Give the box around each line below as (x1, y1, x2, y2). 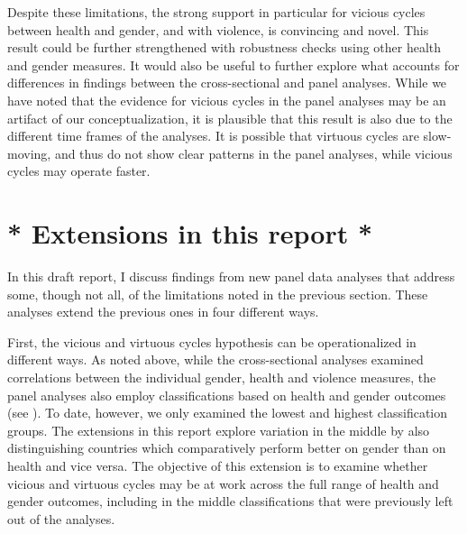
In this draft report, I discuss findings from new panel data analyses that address (7, 267, 455, 286)
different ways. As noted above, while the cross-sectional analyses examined (7, 350, 424, 369)
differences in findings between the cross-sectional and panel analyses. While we (7, 73, 447, 92)
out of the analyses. (7, 509, 115, 528)
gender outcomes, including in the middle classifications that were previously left (7, 492, 453, 511)
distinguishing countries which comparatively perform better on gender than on (7, 438, 446, 457)
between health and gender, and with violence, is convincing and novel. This (7, 20, 429, 39)
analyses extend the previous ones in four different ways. (7, 302, 319, 321)
